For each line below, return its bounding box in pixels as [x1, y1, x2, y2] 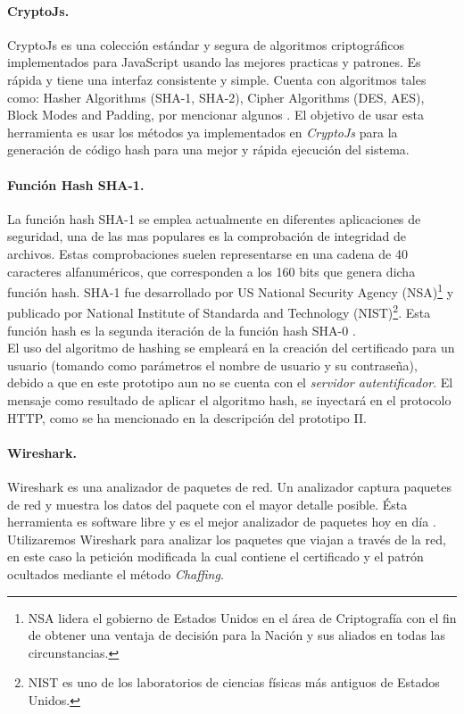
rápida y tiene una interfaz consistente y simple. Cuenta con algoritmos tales [7, 70, 427, 88]
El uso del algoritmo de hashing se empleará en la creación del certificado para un [7, 338, 455, 357]
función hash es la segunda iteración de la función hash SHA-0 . [7, 320, 356, 339]
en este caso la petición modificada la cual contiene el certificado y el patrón [7, 547, 424, 566]
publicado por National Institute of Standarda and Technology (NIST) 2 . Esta [7, 301, 431, 322]
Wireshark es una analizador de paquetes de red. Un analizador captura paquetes [7, 477, 452, 495]
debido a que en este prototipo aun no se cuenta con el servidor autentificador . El [7, 373, 453, 392]
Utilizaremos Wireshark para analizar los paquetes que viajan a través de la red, [7, 529, 446, 548]
